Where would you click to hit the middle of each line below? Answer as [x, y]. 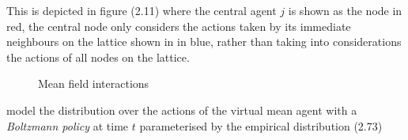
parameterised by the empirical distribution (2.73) [261, 125]
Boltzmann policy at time [68, 125]
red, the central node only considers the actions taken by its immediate [179, 26]
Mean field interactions [94, 83]
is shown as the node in [345, 10]
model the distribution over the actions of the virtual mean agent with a [182, 110]
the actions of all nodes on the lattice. [98, 57]
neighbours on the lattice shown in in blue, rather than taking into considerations [204, 42]
